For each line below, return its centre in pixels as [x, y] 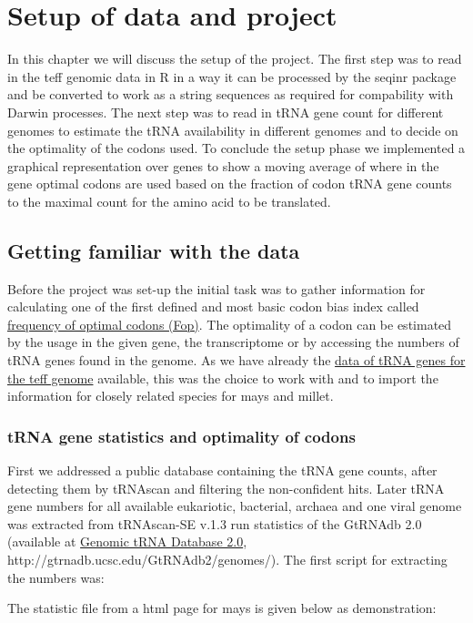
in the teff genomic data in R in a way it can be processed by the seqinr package [232, 76]
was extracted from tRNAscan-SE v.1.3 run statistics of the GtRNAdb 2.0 [215, 523]
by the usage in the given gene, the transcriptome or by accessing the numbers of [233, 342]
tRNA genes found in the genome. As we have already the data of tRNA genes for [236, 360]
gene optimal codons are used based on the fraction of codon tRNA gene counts [230, 184]
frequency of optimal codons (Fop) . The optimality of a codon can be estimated [230, 324]
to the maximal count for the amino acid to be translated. [169, 201]
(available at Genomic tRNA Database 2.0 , [127, 541]
